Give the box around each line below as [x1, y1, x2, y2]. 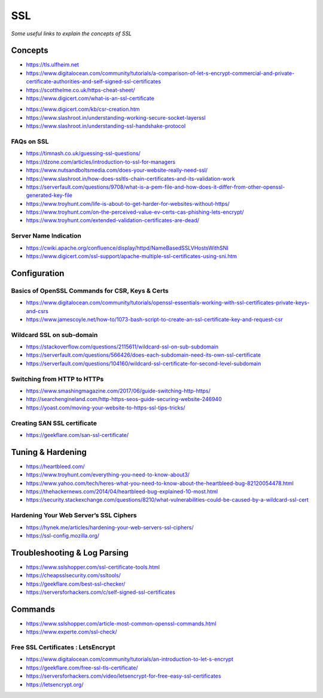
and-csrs [26, 307, 49, 314]
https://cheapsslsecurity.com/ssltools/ [26, 572, 121, 579]
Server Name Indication [11, 232, 82, 240]
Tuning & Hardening [11, 447, 87, 457]
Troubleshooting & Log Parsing [11, 548, 129, 558]
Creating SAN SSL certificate [11, 419, 97, 427]
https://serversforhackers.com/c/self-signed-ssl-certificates [26, 588, 176, 596]
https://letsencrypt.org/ [26, 681, 84, 688]
